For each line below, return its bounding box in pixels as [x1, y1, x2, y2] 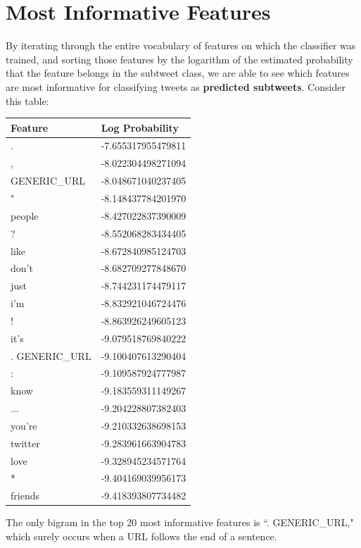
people [11, 208, 39, 223]
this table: [6, 93, 49, 108]
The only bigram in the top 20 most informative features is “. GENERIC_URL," [6, 515, 354, 530]
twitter [11, 435, 40, 450]
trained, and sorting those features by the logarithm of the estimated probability [6, 51, 353, 66]
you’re [11, 418, 37, 432]
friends [11, 488, 39, 503]
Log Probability [101, 120, 179, 135]
